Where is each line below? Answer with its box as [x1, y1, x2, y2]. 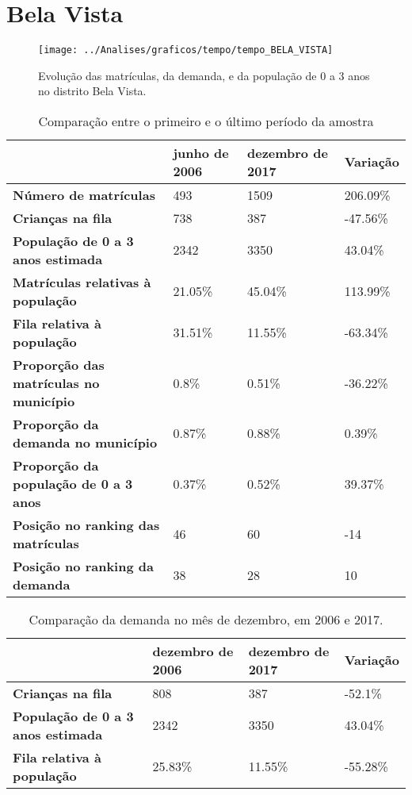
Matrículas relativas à [13, 272, 151, 291]
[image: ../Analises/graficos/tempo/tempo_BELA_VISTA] [38, 44, 334, 56]
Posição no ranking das [13, 515, 160, 534]
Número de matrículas [13, 185, 155, 204]
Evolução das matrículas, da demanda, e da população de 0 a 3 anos [38, 67, 370, 83]
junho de [173, 143, 229, 162]
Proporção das [13, 355, 105, 374]
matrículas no [13, 373, 100, 392]
